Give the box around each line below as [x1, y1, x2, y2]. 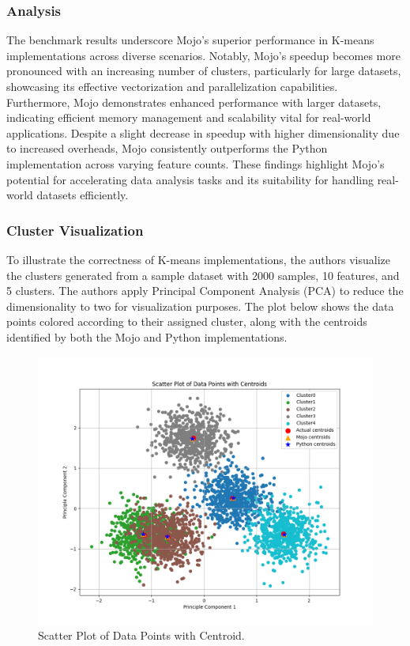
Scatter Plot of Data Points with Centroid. [38, 627, 245, 644]
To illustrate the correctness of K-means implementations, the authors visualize [6, 251, 390, 267]
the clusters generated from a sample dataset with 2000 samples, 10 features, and [6, 266, 400, 283]
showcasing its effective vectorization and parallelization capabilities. [6, 78, 338, 94]
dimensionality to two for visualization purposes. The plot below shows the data [6, 297, 394, 314]
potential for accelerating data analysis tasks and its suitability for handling [6, 171, 374, 187]
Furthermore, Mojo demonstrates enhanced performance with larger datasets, [6, 93, 382, 110]
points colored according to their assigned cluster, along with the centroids [6, 313, 367, 330]
